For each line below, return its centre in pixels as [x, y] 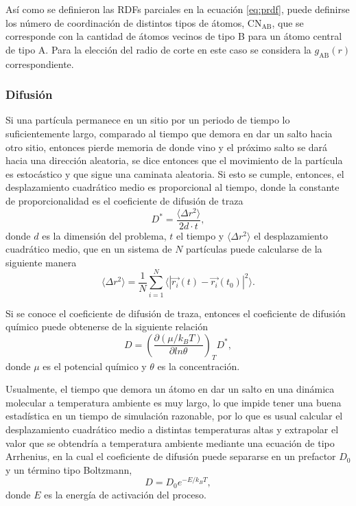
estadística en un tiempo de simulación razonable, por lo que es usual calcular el [174, 416]
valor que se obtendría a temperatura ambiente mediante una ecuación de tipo [170, 442]
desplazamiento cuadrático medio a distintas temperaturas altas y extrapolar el [172, 429]
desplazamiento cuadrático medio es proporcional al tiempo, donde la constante [173, 187]
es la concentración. [199, 366]
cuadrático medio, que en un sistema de [89, 249]
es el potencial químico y [95, 366]
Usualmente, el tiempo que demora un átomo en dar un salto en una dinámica [170, 389]
